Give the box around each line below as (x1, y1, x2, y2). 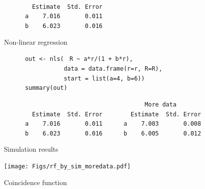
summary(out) (25, 84, 67, 92)
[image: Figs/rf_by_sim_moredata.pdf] (4, 163, 131, 170)
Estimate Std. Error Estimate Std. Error (32, 110, 201, 118)
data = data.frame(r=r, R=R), (63, 65, 163, 72)
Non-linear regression (4, 36, 67, 47)
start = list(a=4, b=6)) (63, 75, 145, 82)
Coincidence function (4, 177, 67, 187)
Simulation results (4, 144, 59, 154)
